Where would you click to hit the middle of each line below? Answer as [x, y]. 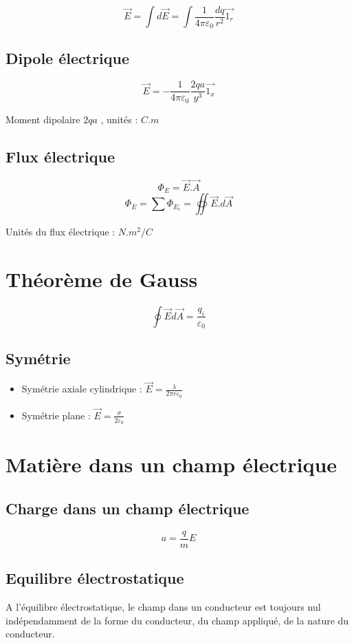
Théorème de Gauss [102, 279]
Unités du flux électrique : [60, 232]
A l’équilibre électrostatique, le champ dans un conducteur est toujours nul [163, 606]
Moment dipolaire [43, 119]
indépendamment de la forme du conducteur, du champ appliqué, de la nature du [177, 620]
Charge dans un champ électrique [128, 508]
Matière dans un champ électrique [172, 464]
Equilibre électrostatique [95, 578]
